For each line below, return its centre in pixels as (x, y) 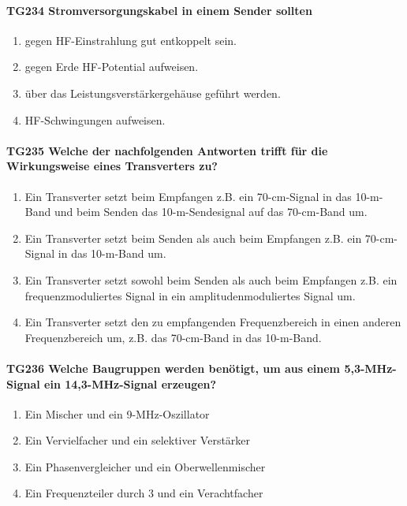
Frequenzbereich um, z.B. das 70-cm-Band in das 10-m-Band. (173, 337)
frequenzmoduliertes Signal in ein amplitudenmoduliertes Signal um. (190, 295)
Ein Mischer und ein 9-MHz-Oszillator (117, 413)
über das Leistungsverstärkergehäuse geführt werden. (153, 93)
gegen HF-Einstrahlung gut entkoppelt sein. (131, 40)
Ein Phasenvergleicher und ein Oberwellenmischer (145, 466)
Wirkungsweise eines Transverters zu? (112, 166)
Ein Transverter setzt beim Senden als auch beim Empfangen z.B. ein (193, 238)
